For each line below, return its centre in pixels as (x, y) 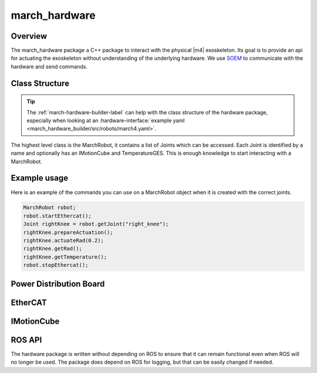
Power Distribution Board (58, 284)
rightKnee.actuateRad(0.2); (63, 241)
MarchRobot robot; (50, 208)
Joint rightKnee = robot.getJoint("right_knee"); (96, 224)
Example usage (40, 178)
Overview (29, 36)
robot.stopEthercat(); (56, 265)
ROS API (26, 340)
